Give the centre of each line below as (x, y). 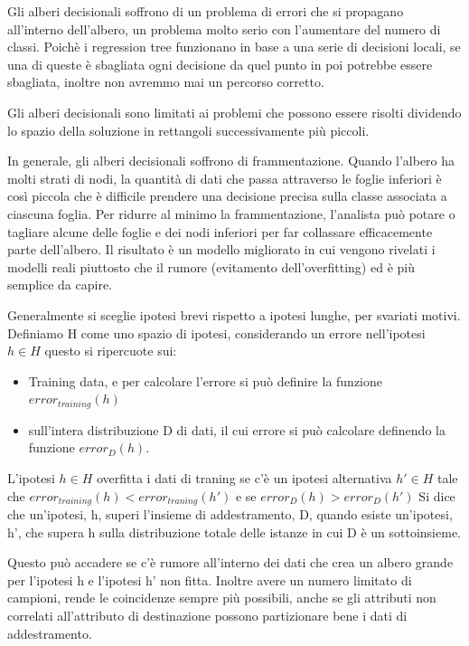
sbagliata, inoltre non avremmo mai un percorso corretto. (166, 82)
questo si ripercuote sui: (111, 351)
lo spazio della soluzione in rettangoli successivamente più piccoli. (188, 130)
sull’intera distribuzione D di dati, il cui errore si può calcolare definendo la (237, 429)
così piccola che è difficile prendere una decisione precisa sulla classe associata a (227, 196)
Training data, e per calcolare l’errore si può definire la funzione (206, 380)
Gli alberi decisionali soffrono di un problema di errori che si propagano (206, 11)
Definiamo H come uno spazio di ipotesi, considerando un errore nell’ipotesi (216, 332)
